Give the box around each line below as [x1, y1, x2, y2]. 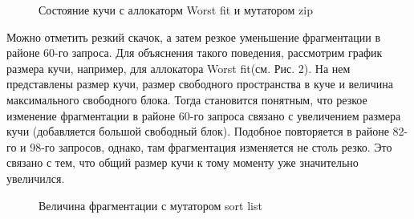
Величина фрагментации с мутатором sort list [39, 197, 262, 213]
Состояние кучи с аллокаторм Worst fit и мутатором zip [39, 2, 314, 18]
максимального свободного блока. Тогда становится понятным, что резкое [6, 91, 367, 107]
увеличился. [6, 169, 65, 186]
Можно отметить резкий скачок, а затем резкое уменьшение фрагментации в [6, 28, 381, 45]
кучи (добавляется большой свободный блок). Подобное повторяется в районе [6, 123, 389, 140]
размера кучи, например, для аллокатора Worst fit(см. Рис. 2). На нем [6, 59, 351, 76]
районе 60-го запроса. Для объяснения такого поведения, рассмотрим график [6, 44, 383, 61]
